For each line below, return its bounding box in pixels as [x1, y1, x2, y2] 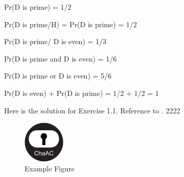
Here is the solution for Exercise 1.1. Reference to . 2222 [4, 105, 180, 115]
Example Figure [25, 163, 75, 174]
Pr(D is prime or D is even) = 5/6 [4, 70, 112, 81]
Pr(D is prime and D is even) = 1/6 [4, 53, 117, 64]
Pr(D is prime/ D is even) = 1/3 [4, 36, 106, 47]
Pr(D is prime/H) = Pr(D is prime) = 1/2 [4, 18, 137, 29]
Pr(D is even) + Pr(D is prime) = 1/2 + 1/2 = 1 [4, 87, 159, 98]
